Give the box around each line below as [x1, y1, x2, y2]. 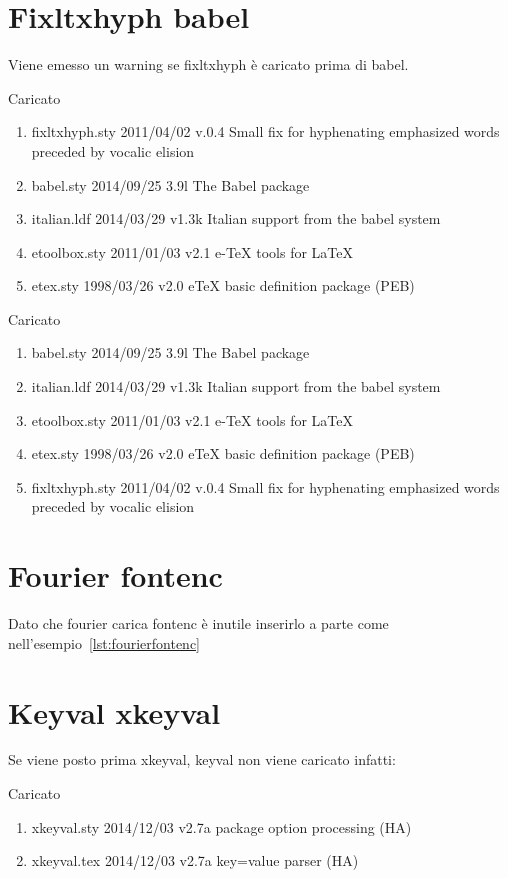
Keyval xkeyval [8, 691, 221, 732]
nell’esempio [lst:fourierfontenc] [8, 632, 200, 653]
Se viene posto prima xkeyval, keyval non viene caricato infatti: [8, 749, 396, 770]
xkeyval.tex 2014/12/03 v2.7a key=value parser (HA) [31, 850, 359, 871]
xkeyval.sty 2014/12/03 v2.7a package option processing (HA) [31, 816, 412, 837]
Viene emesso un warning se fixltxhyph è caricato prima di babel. [8, 54, 409, 75]
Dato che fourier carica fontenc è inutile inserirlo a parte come [8, 613, 389, 634]
